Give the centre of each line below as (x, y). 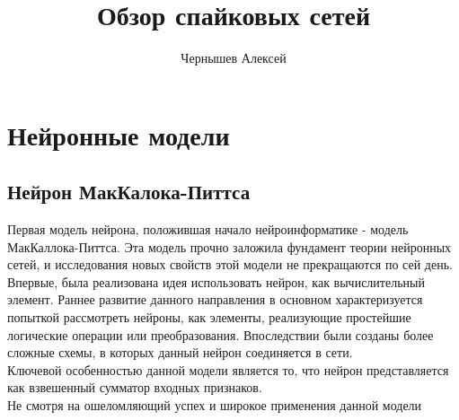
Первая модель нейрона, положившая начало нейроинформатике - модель (208, 229)
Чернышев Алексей (234, 58)
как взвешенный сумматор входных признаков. (135, 387)
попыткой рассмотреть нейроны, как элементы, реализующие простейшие (209, 317)
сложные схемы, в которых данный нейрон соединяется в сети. (180, 352)
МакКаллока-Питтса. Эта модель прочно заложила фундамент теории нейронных (229, 246)
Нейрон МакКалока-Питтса (129, 192)
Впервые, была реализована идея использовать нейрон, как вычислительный (216, 281)
